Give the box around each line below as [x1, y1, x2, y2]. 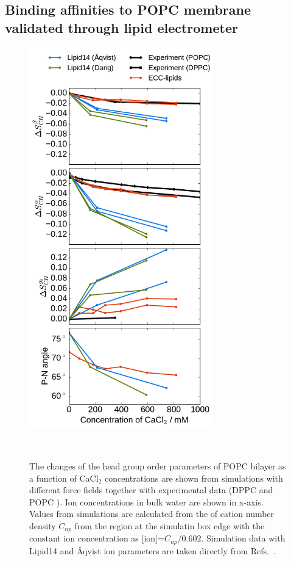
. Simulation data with [201, 532, 286, 545]
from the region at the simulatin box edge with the [74, 519, 265, 532]
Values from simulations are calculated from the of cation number [29, 507, 275, 520]
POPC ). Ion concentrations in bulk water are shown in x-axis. [29, 495, 264, 508]
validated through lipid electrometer [5, 18, 238, 37]
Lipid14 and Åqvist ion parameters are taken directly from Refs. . [29, 544, 276, 557]
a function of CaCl [29, 471, 99, 484]
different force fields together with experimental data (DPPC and [29, 483, 273, 496]
